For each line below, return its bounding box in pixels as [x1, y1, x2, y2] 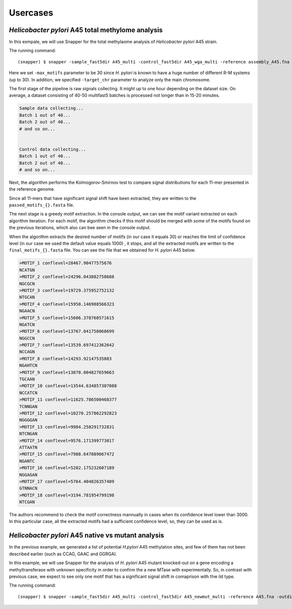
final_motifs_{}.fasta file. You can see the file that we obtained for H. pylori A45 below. [9, 247, 196, 253]
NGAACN [19, 308, 35, 314]
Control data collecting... [19, 146, 86, 152]
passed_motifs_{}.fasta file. [9, 202, 74, 208]
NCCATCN [19, 390, 37, 395]
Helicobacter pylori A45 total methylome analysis [9, 26, 163, 34]
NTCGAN [19, 499, 35, 505]
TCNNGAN [19, 404, 37, 409]
